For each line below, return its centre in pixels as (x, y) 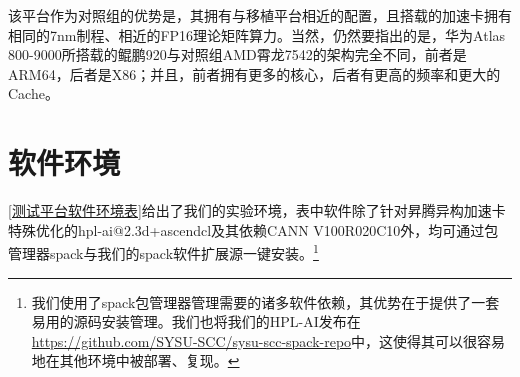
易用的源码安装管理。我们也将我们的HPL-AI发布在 (196, 321)
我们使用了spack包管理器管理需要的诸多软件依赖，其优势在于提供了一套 (265, 301)
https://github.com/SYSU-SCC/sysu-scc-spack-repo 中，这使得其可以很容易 (268, 340)
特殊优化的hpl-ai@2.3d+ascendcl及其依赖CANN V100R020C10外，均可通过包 (253, 229)
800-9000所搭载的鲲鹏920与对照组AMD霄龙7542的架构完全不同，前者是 (237, 54)
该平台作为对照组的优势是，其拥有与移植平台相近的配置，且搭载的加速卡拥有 (260, 15)
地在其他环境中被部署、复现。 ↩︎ (135, 360)
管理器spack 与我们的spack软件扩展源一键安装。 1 (163, 251)
